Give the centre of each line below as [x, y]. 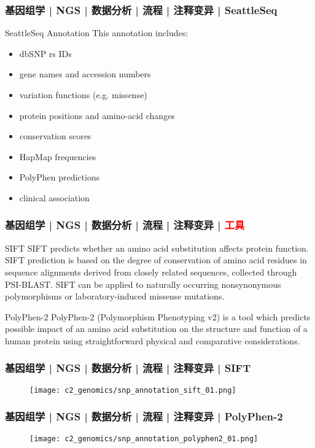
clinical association [54, 197]
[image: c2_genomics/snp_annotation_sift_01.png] [133, 390]
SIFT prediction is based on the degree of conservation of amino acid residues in [156, 260]
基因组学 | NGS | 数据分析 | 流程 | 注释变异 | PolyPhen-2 [144, 416]
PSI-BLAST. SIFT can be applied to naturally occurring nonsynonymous [143, 284]
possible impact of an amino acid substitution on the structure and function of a [156, 329]
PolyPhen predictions [60, 177]
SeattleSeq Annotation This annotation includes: [97, 33]
